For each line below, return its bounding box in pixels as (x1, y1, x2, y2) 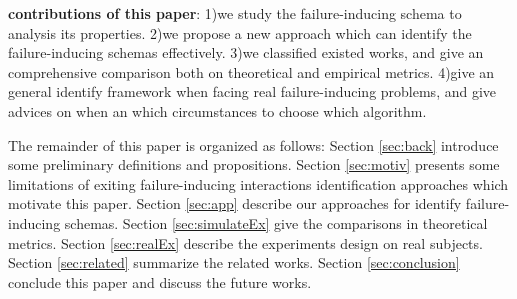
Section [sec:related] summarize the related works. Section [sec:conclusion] (8, 252, 460, 273)
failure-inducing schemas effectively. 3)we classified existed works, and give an (8, 42, 484, 63)
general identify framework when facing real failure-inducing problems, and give (8, 81, 497, 102)
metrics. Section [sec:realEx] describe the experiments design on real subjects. (8, 232, 483, 253)
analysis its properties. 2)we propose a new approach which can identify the (8, 22, 472, 43)
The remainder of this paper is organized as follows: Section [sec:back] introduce (8, 134, 499, 155)
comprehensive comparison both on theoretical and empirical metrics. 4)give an (8, 61, 495, 82)
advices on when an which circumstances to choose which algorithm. (8, 100, 427, 121)
